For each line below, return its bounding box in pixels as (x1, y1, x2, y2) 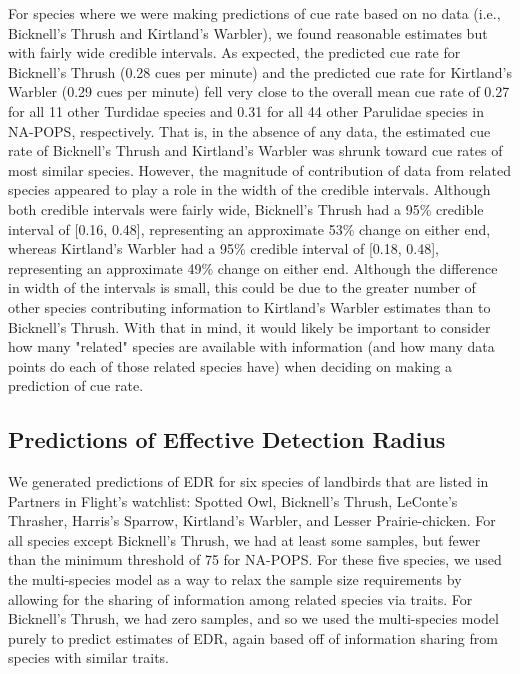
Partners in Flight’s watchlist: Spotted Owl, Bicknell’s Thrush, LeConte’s (8, 490, 458, 511)
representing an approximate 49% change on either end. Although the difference (8, 257, 498, 278)
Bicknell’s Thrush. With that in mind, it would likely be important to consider (8, 316, 491, 337)
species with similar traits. (8, 647, 169, 668)
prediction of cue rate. (8, 375, 144, 396)
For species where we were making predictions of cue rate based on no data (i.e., (8, 3, 501, 23)
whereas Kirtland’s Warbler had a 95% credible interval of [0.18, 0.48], (8, 238, 439, 259)
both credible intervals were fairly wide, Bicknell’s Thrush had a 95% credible (8, 198, 484, 219)
